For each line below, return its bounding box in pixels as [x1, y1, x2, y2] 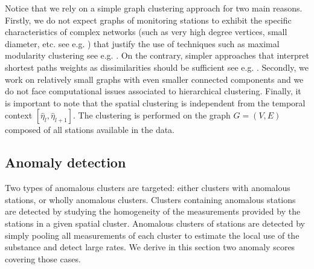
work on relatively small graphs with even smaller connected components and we [5, 73, 304, 85]
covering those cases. [5, 252, 81, 265]
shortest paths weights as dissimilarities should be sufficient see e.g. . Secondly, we [5, 60, 309, 73]
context [5, 109, 33, 122]
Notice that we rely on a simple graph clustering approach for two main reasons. [5, 2, 303, 14]
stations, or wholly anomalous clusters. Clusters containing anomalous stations [5, 193, 296, 206]
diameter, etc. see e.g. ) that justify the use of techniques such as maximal [5, 37, 280, 50]
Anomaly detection [5, 153, 126, 172]
